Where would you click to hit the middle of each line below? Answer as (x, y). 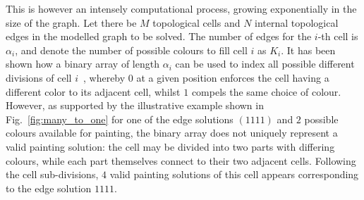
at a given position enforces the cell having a (233, 77)
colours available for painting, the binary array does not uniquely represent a (172, 133)
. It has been (308, 50)
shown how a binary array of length (83, 64)
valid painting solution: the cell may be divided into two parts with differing (170, 146)
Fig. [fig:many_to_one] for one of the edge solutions (120, 119)
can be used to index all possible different (265, 64)
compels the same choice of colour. (266, 91)
